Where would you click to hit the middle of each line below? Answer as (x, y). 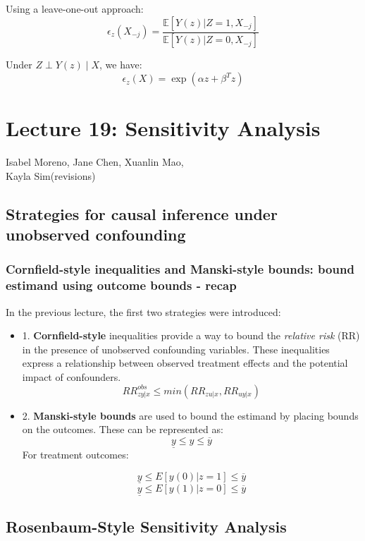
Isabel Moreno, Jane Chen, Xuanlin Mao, (95, 162)
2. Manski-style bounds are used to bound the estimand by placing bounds (190, 415)
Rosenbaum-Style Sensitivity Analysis (146, 527)
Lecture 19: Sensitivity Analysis (163, 128)
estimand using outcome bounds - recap (121, 285)
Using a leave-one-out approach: (75, 8)
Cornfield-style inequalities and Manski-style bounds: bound (180, 269)
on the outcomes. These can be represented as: (123, 429)
